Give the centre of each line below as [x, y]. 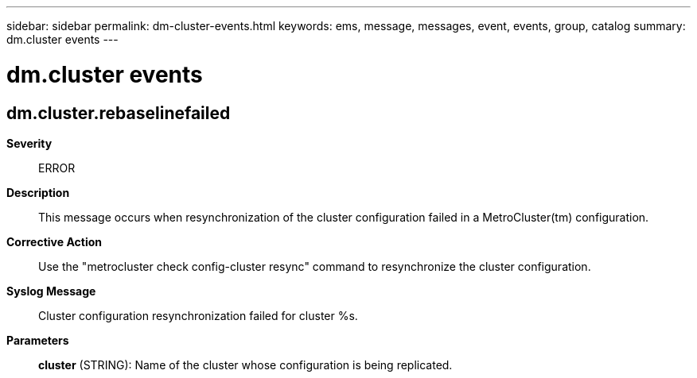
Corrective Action [54, 241]
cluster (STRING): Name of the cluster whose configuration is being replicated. [245, 364]
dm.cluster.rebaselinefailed [119, 113]
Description [38, 192]
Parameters [38, 340]
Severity [29, 143]
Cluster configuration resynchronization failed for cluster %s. [198, 315]
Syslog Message [51, 291]
